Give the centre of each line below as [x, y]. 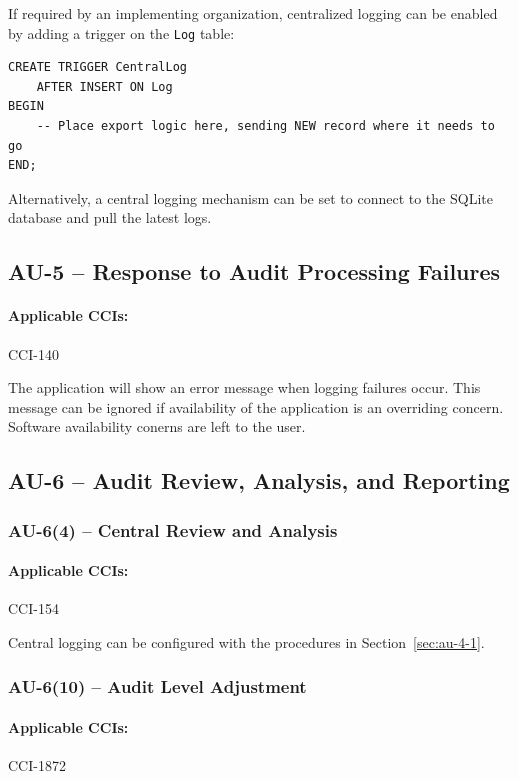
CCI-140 [33, 353]
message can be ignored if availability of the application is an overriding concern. [256, 406]
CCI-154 [33, 608]
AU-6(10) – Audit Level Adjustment [157, 686]
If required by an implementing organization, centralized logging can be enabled [253, 13]
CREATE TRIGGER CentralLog [97, 67]
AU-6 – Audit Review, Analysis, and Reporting [259, 480]
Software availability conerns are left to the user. [157, 426]
